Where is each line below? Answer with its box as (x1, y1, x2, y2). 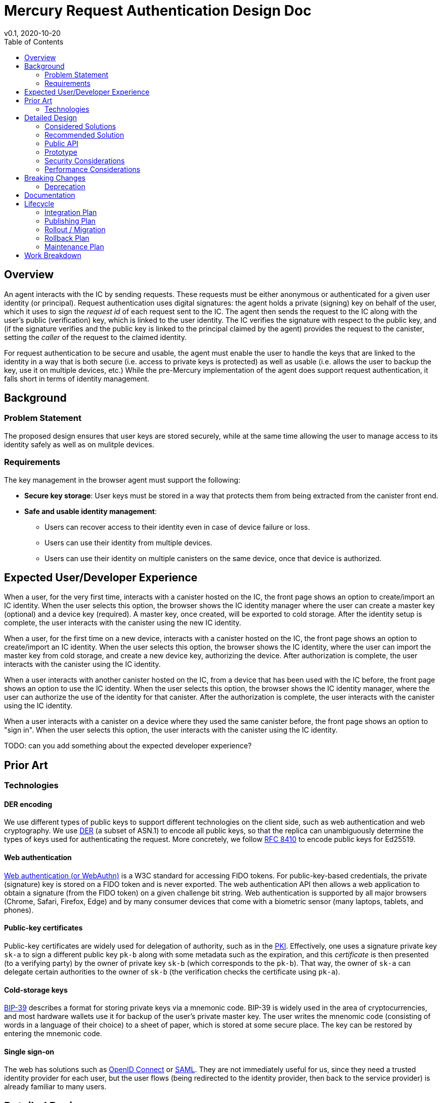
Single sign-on (4, 1047, 55, 1056)
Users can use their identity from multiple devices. (45, 538, 212, 547)
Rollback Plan (45, 233, 90, 242)
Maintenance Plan (45, 242, 104, 251)
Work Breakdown (24, 250, 81, 260)
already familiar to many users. (4, 1082, 107, 1091)
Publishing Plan (45, 216, 96, 225)
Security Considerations (45, 156, 125, 165)
